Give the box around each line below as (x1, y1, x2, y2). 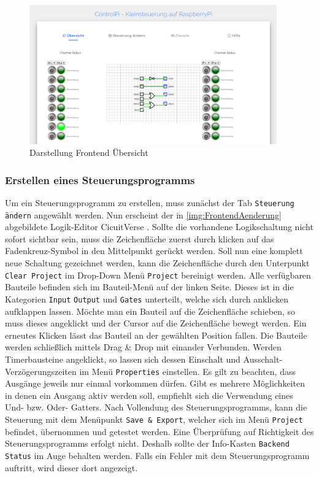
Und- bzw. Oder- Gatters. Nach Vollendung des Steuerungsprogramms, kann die (5, 401, 307, 414)
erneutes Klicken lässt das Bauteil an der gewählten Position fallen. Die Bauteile (5, 328, 307, 341)
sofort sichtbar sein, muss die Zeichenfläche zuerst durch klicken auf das (5, 232, 274, 245)
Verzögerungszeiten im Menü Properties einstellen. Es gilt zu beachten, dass (5, 364, 296, 377)
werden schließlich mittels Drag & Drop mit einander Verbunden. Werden (5, 341, 282, 353)
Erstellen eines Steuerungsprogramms (5, 172, 195, 187)
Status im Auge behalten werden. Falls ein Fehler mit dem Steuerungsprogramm (5, 449, 310, 461)
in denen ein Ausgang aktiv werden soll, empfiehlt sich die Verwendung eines (5, 388, 293, 401)
